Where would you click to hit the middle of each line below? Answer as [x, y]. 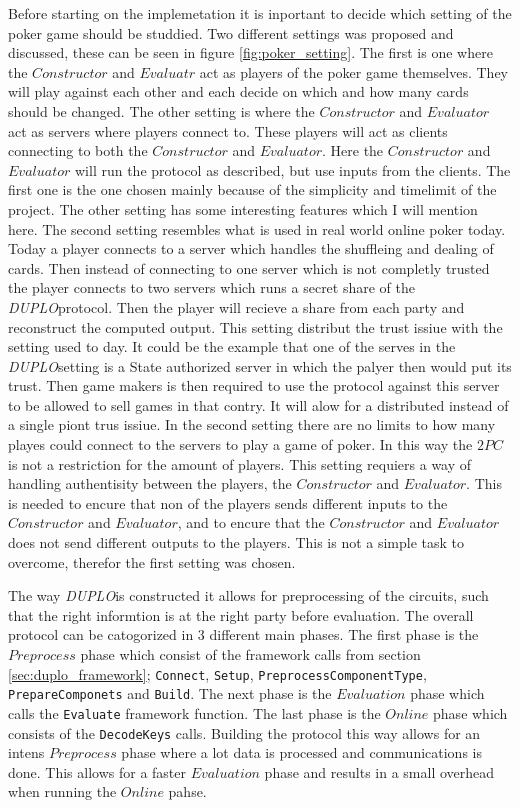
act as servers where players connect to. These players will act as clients [228, 130]
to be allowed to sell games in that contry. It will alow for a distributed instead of [258, 404]
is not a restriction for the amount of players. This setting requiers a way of [240, 463]
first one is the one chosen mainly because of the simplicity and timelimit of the [252, 189]
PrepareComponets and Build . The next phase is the [170, 693]
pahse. [187, 791]
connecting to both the [78, 150]
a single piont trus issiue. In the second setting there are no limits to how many [252, 424]
